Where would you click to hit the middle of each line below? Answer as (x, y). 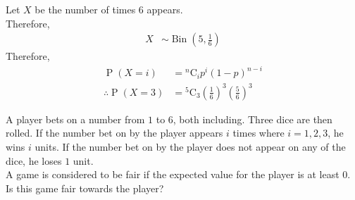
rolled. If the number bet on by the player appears (114, 133)
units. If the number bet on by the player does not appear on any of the (190, 147)
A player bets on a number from (75, 119)
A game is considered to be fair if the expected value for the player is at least (173, 174)
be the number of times (85, 9)
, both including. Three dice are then (253, 119)
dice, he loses (34, 160)
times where (259, 133)
